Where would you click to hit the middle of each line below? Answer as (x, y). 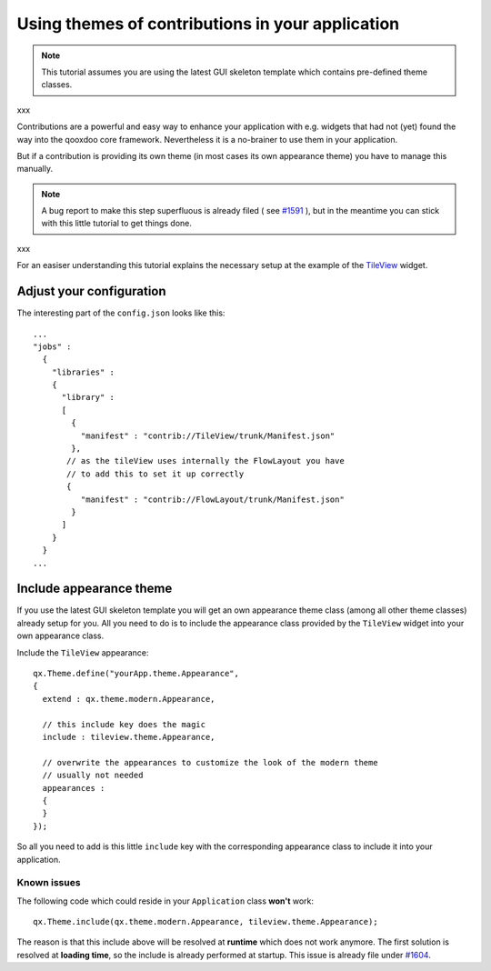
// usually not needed (93, 776)
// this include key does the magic (124, 724)
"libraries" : (83, 372)
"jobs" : (52, 346)
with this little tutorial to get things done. (117, 224)
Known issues (49, 883)
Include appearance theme (95, 589)
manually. (35, 169)
